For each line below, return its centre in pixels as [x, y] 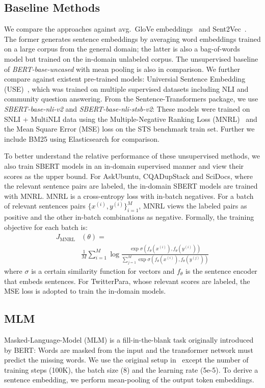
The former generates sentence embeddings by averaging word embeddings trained [132, 38]
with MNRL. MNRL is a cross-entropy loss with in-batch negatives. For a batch [129, 196]
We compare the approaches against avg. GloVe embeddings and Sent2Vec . [125, 29]
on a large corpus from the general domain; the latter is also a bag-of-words [122, 49]
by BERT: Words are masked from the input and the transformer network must [129, 350]
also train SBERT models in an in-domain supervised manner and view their [124, 165]
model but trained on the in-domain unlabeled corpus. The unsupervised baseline [131, 58]
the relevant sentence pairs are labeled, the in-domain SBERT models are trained [131, 186]
